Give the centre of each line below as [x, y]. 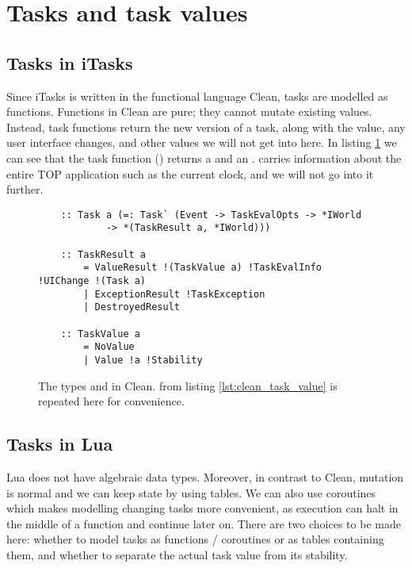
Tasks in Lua [60, 444]
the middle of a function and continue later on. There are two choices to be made [204, 523]
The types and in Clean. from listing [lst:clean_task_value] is [188, 385]
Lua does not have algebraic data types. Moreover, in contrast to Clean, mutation [205, 477]
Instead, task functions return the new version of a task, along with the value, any [206, 127]
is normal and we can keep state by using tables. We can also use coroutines [191, 492]
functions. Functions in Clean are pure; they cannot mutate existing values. [189, 111]
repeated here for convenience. [111, 401]
